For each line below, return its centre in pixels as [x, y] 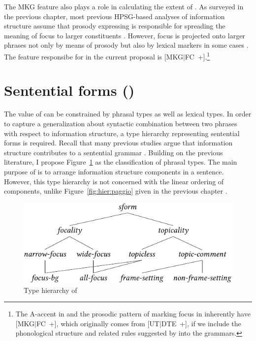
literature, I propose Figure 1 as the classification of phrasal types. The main [121, 162]
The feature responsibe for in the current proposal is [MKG [94, 56]
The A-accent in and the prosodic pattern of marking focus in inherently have [133, 314]
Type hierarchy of [50, 290]
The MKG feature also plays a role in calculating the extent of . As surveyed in [124, 6]
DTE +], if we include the [201, 323]
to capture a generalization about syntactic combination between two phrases [121, 123]
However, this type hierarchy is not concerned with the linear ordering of [114, 181]
